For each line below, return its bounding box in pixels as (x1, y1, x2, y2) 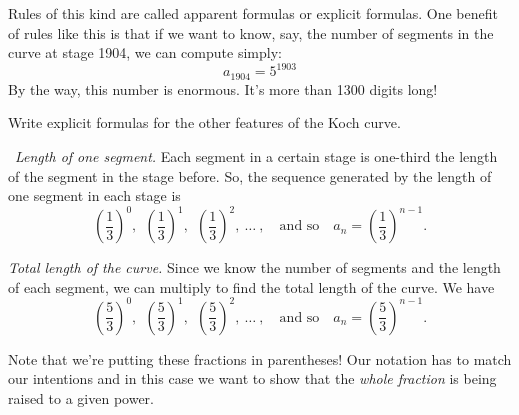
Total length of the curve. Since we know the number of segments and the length (8, 257, 501, 278)
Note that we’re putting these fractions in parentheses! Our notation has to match (8, 348, 512, 369)
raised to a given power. (8, 388, 154, 409)
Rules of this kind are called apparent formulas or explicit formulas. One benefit (8, 3, 498, 23)
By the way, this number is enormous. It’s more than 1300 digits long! (8, 78, 438, 99)
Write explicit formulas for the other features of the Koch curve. (8, 112, 401, 133)
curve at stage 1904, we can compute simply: (8, 42, 282, 63)
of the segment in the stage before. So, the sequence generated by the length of (8, 165, 492, 186)
